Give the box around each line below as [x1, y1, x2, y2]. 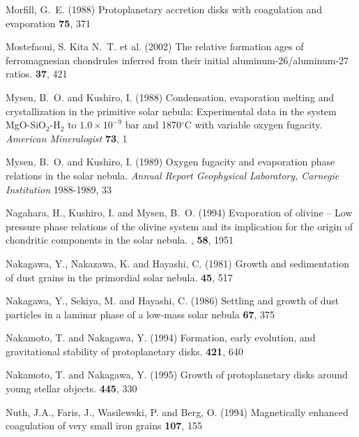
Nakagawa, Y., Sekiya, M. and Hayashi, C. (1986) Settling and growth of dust [6, 293, 339, 308]
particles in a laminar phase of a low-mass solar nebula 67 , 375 [6, 306, 275, 321]
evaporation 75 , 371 [6, 15, 91, 30]
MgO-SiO [6, 117, 46, 132]
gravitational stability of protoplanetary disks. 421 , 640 [6, 343, 243, 358]
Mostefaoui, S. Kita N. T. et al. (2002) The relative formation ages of [6, 39, 304, 54]
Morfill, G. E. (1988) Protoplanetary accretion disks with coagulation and [6, 2, 322, 16]
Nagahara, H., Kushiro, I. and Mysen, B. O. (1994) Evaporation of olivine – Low [6, 205, 353, 220]
